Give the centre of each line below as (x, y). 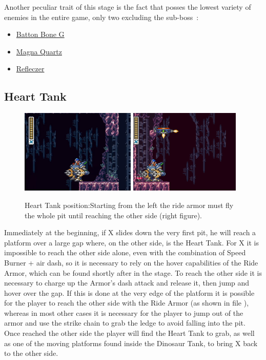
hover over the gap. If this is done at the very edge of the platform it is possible (129, 292)
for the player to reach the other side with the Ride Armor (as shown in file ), (127, 303)
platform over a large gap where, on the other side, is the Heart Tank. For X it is (131, 242)
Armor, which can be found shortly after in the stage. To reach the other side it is (133, 272)
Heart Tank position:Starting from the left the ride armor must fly (129, 205)
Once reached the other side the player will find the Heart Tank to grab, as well (129, 333)
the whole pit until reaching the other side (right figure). (113, 215)
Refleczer (30, 69)
